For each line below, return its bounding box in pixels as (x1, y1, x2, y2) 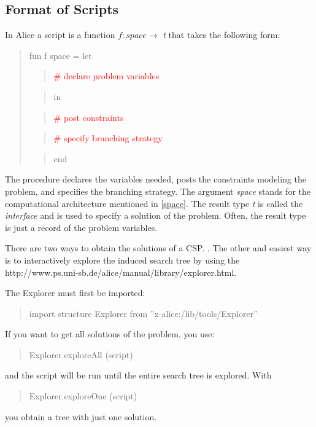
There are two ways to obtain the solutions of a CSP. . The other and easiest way (5, 241, 312, 254)
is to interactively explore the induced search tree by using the (5, 253, 240, 266)
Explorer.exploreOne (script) (29, 390, 137, 402)
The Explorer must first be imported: (5, 286, 145, 299)
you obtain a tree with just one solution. (5, 410, 157, 423)
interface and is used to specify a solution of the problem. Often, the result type (5, 209, 306, 222)
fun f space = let (29, 49, 92, 61)
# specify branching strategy (53, 131, 163, 144)
